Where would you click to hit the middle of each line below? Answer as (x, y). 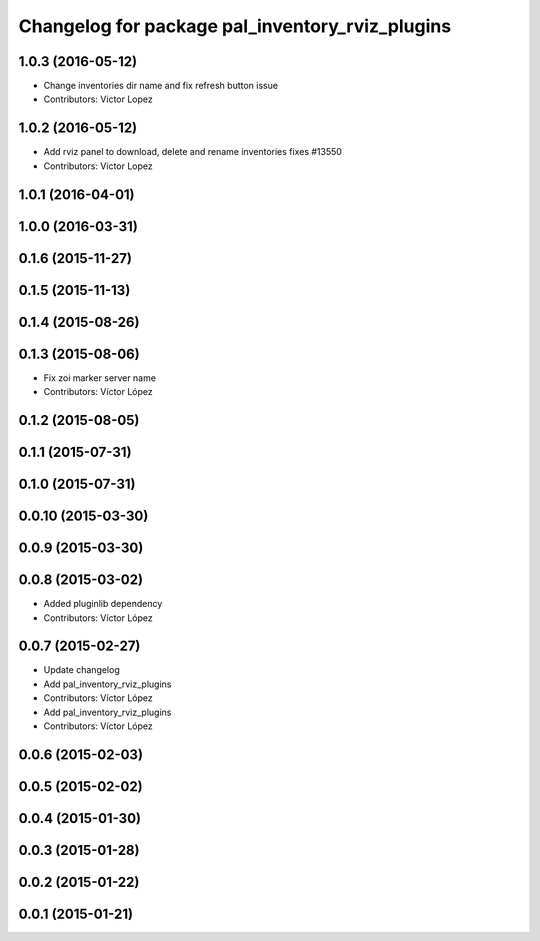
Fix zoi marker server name (100, 377)
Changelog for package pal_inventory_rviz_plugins (235, 26)
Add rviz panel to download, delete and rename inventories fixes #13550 (192, 152)
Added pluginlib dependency (103, 604)
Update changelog (81, 670)
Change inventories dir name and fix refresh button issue (161, 86)
